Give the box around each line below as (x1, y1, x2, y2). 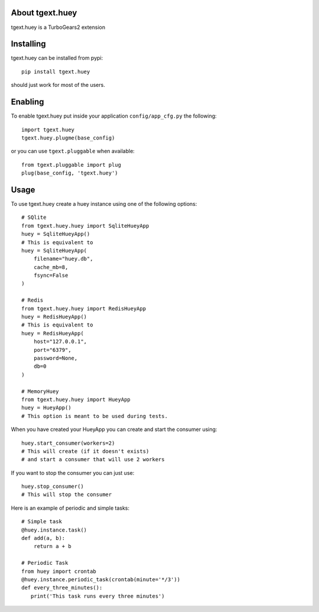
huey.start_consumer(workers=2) (21, 439, 115, 446)
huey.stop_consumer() (21, 483, 84, 490)
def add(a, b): (21, 535, 66, 542)
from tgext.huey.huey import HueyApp (21, 396, 131, 403)
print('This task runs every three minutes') (30, 592, 165, 600)
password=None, (33, 355, 78, 361)
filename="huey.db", (33, 255, 93, 263)
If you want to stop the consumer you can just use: (11, 469, 135, 476)
